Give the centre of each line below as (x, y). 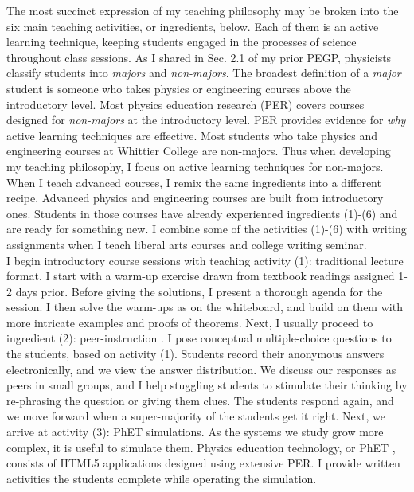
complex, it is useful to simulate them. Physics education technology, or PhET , (201, 447)
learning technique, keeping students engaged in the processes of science (182, 42)
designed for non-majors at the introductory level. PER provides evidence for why (206, 120)
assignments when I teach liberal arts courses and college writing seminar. (187, 244)
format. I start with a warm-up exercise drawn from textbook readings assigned (201, 276)
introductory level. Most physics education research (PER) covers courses (186, 104)
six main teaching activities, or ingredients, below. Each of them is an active (193, 26)
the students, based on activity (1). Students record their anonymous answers (195, 354)
